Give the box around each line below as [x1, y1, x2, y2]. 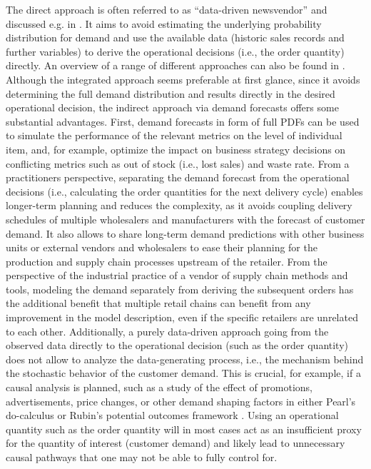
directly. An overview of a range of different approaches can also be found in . [6, 58, 345, 73]
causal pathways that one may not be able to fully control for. [6, 450, 278, 464]
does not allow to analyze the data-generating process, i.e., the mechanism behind [6, 351, 364, 366]
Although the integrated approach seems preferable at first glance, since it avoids [6, 71, 360, 86]
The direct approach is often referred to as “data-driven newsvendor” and [6, 2, 327, 16]
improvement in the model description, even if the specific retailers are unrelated [6, 310, 358, 325]
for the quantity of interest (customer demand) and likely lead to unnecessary [6, 435, 345, 450]
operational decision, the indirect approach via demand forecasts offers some [6, 100, 339, 115]
